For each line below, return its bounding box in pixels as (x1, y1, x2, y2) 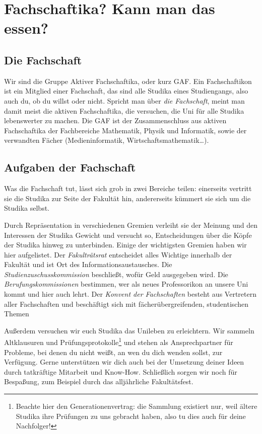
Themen (4, 308, 29, 319)
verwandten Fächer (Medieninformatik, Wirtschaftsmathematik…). (4, 135, 209, 145)
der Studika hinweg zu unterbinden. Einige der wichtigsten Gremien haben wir (4, 239, 247, 250)
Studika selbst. (4, 203, 50, 213)
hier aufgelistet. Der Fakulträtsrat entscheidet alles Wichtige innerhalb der (4, 249, 232, 259)
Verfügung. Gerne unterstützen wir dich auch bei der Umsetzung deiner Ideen (4, 357, 244, 367)
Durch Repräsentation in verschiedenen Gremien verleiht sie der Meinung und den (4, 219, 258, 230)
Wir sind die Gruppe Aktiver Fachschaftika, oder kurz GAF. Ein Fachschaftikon (4, 75, 252, 86)
